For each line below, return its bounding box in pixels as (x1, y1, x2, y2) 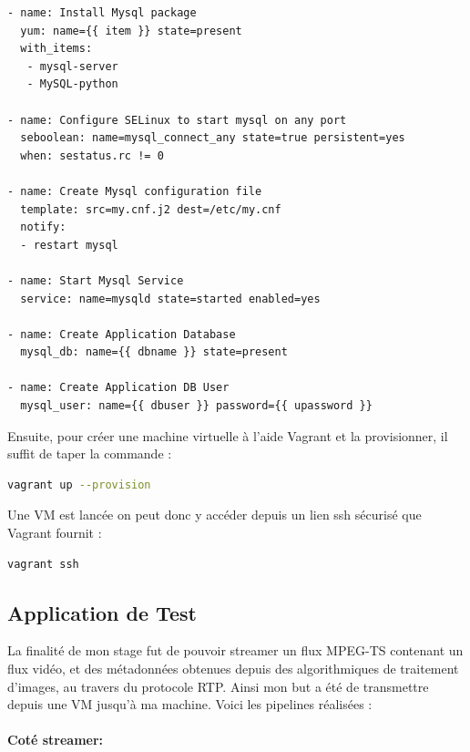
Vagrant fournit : (7, 523, 102, 542)
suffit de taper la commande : (7, 444, 172, 463)
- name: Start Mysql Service (7, 273, 184, 287)
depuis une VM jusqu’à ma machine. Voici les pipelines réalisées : (7, 695, 373, 714)
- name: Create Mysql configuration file (7, 184, 262, 198)
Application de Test (7, 598, 197, 626)
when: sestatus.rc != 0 (20, 149, 164, 162)
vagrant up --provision (7, 478, 151, 491)
